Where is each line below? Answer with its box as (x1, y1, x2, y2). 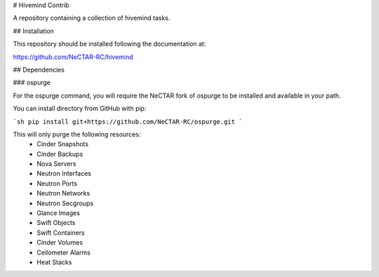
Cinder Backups (36, 150, 84, 158)
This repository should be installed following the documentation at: (13, 39, 206, 49)
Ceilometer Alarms (36, 248, 91, 257)
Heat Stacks (36, 257, 72, 266)
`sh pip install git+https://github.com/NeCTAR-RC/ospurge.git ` (13, 117, 243, 126)
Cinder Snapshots (36, 140, 89, 148)
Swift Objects (36, 219, 76, 227)
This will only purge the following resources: (13, 130, 141, 138)
